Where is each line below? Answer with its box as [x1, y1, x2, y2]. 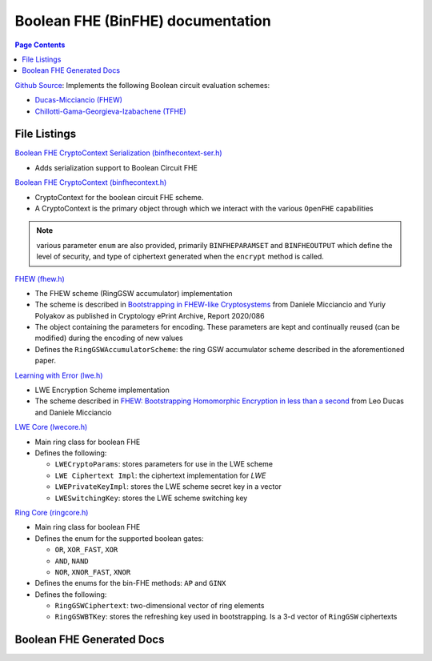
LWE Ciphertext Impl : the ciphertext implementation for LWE [54, 471, 266, 480]
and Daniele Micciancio [34, 407, 112, 417]
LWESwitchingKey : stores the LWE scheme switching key [54, 493, 248, 503]
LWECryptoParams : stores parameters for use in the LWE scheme [54, 459, 274, 469]
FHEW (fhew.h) [14, 274, 66, 283]
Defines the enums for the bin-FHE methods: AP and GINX [34, 579, 226, 588]
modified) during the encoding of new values [34, 333, 183, 343]
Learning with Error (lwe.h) [14, 371, 103, 380]
